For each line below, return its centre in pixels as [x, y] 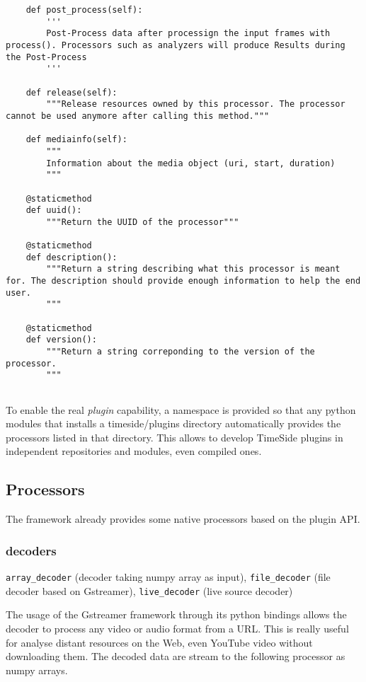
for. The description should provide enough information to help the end [183, 281]
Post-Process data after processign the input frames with [188, 34]
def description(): [72, 257]
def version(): [61, 340]
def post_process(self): [84, 10]
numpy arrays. [37, 670]
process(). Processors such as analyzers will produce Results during [176, 45]
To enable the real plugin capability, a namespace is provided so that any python [181, 409]
